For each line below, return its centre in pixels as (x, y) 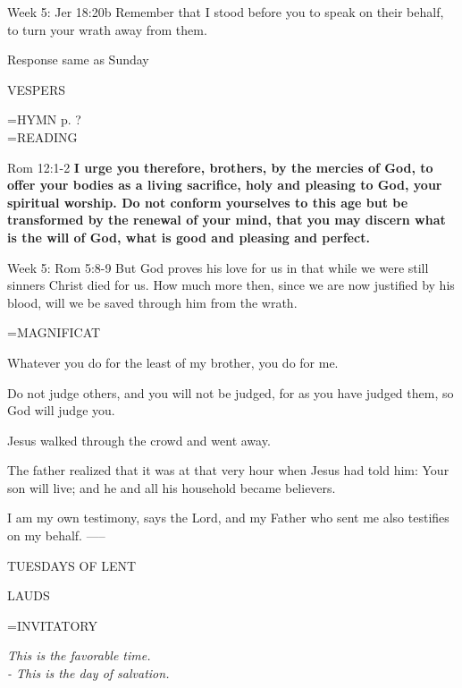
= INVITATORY (52, 625)
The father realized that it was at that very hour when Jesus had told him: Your (228, 470)
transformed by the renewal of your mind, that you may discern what (227, 220)
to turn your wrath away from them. (107, 29)
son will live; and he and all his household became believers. (172, 487)
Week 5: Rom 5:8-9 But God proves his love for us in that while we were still (218, 267)
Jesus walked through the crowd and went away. (139, 440)
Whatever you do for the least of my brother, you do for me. (173, 362)
